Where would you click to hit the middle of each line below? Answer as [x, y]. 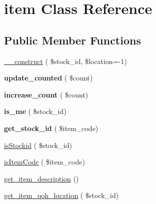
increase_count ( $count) [46, 94]
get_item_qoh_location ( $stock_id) [61, 195]
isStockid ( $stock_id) [38, 145]
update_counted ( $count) [48, 78]
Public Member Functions [72, 40]
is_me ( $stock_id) [35, 111]
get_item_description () [41, 178]
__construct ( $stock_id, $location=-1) [65, 61]
